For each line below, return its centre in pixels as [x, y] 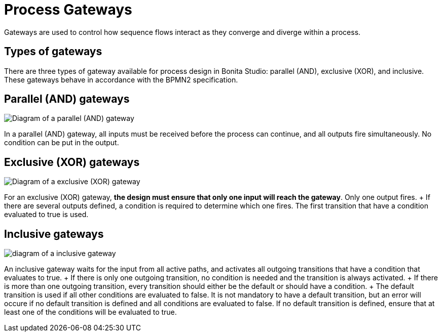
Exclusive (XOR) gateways [72, 162]
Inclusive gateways [54, 234]
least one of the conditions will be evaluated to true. [90, 312]
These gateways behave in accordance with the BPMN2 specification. [121, 79]
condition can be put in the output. [62, 143]
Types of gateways [53, 52]
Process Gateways [68, 10]
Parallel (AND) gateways [67, 99]
